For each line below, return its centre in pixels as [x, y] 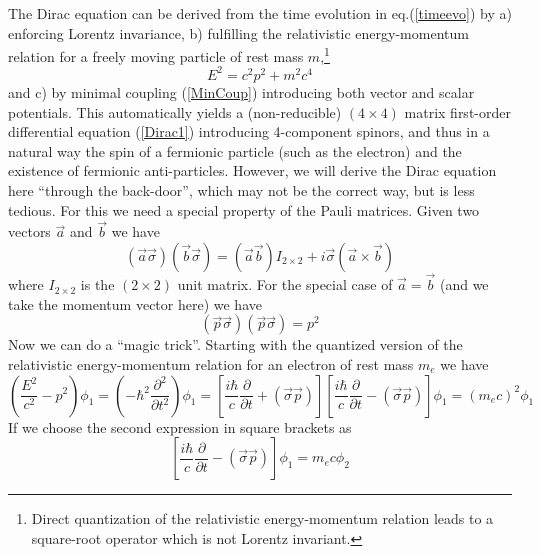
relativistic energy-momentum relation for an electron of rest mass [211, 363]
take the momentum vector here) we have [135, 303]
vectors [29, 231]
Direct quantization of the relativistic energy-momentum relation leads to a [262, 518]
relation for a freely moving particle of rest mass [156, 55]
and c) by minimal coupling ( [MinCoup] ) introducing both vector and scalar [241, 91]
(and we [464, 284]
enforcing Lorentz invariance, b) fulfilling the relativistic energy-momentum [238, 32]
